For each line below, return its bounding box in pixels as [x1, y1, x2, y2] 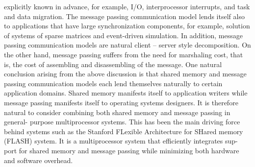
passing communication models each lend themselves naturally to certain [4, 78, 223, 88]
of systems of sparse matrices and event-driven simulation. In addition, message [4, 30, 243, 40]
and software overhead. [4, 155, 73, 165]
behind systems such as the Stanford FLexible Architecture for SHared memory [4, 126, 243, 136]
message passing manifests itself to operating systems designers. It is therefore [4, 97, 238, 107]
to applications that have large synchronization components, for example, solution [4, 21, 250, 31]
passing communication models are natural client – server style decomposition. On [4, 40, 251, 50]
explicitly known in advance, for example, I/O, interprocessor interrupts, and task [4, 1, 250, 11]
